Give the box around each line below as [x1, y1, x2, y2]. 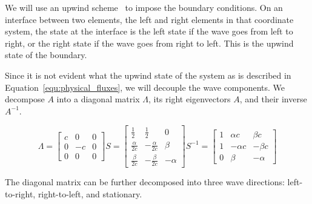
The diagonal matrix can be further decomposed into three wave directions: [5, 176, 285, 188]
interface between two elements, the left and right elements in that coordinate [5, 13, 294, 25]
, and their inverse [239, 93, 307, 105]
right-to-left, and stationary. [38, 187, 142, 200]
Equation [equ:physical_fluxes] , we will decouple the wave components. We [5, 81, 285, 93]
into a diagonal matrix [56, 93, 140, 105]
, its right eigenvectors [148, 93, 231, 105]
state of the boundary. [5, 48, 87, 61]
